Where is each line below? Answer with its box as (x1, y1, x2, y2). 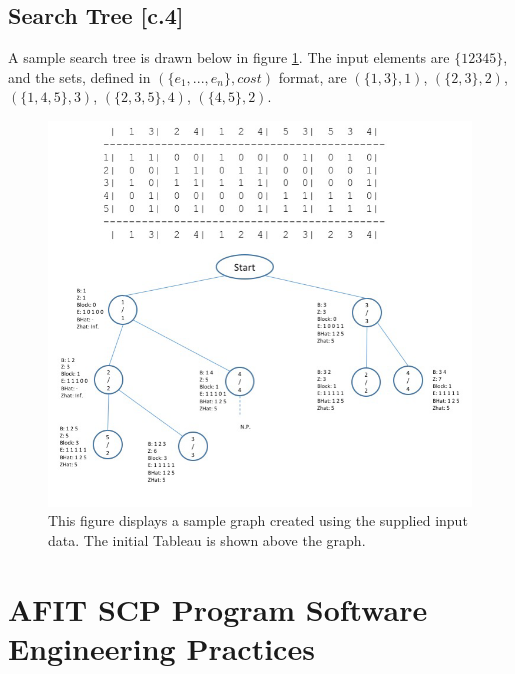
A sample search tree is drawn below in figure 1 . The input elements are (8, 47, 450, 68)
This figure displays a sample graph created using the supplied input (48, 510, 468, 531)
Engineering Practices (8, 627, 315, 668)
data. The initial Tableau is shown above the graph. (48, 529, 366, 550)
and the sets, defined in (8, 66, 151, 87)
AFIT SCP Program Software (8, 588, 428, 629)
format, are (278, 66, 347, 87)
